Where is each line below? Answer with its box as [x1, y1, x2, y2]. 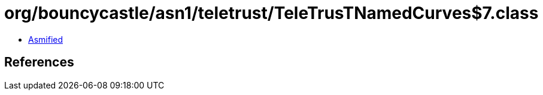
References [4, 55, 74, 70]
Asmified [28, 34, 63, 45]
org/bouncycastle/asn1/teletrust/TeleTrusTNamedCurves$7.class [4, 3, 539, 23]
